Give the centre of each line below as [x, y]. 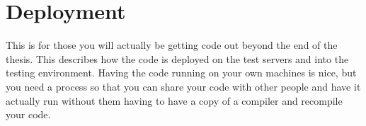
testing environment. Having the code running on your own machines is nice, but [181, 73]
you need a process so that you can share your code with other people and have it [183, 86]
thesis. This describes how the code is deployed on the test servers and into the [177, 58]
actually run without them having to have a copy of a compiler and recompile [174, 100]
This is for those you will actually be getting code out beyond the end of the [172, 45]
